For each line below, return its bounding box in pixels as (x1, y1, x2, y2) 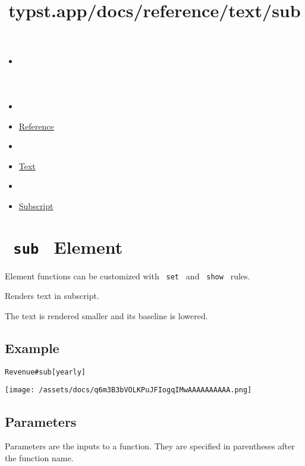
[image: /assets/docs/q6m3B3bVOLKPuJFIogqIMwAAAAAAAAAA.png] (5, 386, 252, 395)
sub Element (13, 234, 123, 259)
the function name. (5, 451, 74, 464)
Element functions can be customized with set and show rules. (5, 269, 250, 282)
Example (5, 339, 59, 357)
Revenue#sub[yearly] (5, 367, 86, 376)
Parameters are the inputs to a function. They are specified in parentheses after (5, 440, 295, 452)
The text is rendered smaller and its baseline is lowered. (5, 310, 208, 322)
